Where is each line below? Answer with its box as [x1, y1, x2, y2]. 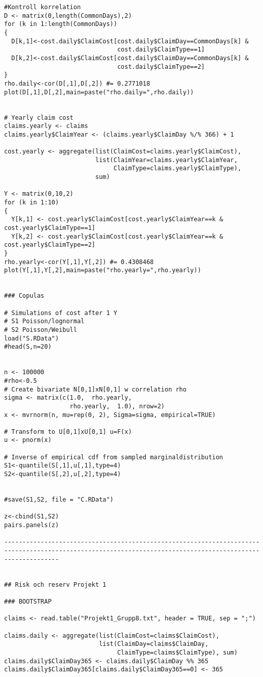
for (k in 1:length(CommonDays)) [4, 20, 117, 28]
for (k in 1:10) [4, 199, 59, 206]
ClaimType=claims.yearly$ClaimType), [113, 165, 242, 172]
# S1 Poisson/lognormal [4, 318, 85, 325]
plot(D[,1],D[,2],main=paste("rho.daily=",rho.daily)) [4, 88, 194, 96]
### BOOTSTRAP [4, 597, 52, 605]
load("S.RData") [4, 334, 59, 342]
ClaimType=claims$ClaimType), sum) [117, 648, 238, 656]
